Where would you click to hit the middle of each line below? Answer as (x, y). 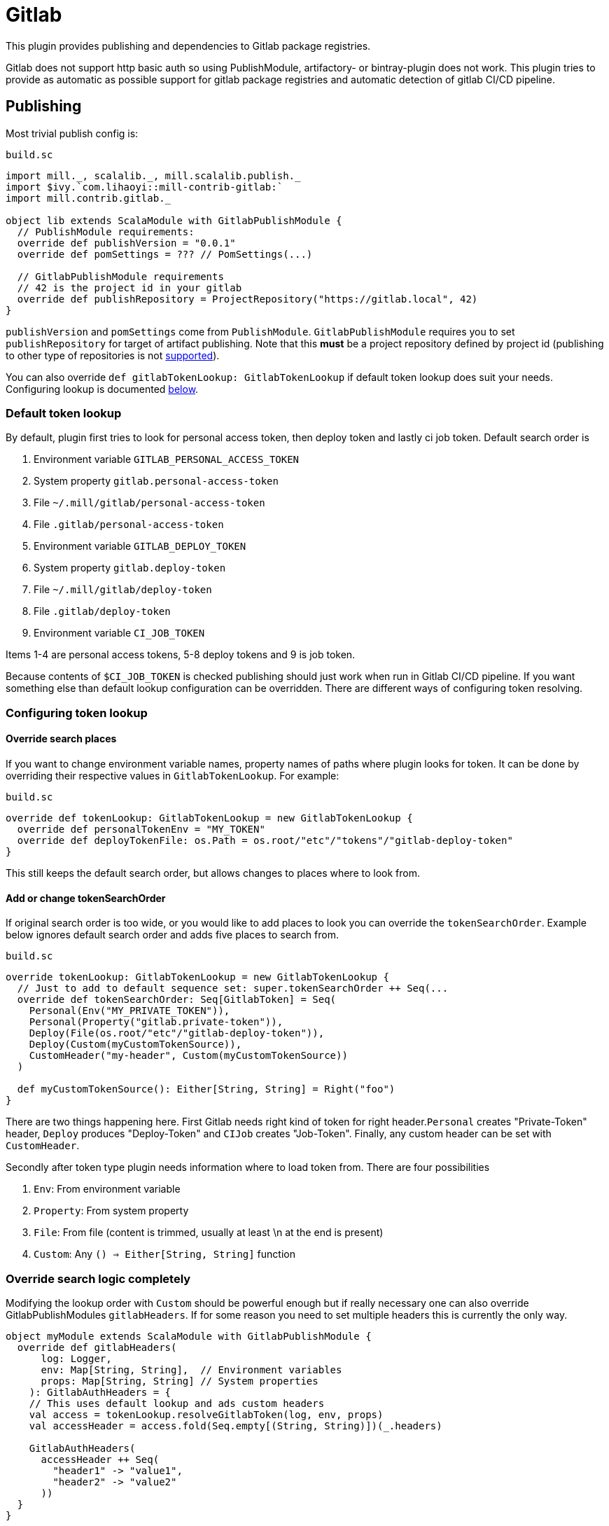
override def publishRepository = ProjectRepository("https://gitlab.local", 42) (247, 299)
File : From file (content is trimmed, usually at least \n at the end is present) (209, 1233)
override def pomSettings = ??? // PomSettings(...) (165, 254)
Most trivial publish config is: (72, 133)
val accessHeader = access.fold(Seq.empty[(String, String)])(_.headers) (236, 1426)
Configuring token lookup (77, 713)
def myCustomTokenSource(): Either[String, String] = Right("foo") (206, 1089)
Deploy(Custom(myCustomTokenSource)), (135, 1045)
